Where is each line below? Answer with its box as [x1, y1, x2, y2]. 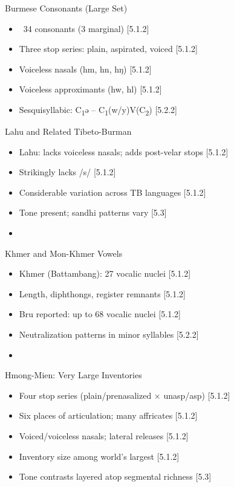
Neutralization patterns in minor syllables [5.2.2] [19, 328, 199, 341]
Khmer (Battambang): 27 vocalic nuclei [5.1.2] [19, 267, 191, 280]
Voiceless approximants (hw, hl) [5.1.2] [19, 83, 162, 95]
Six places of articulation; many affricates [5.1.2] [19, 409, 198, 422]
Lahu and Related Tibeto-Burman [5, 125, 132, 138]
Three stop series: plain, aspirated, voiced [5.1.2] [19, 42, 198, 55]
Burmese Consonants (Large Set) [5, 2, 128, 14]
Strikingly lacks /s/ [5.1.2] [19, 166, 116, 178]
